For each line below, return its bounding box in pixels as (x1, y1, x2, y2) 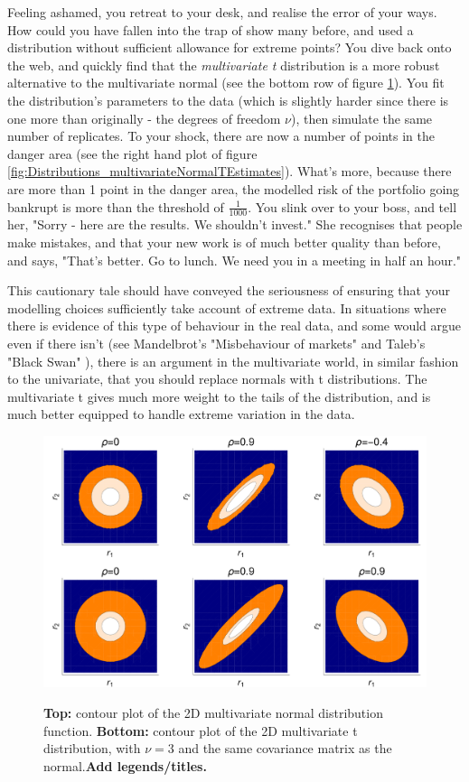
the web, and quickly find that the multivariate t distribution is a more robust (7, 55, 440, 74)
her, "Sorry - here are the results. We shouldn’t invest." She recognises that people (7, 215, 463, 234)
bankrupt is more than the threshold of (7, 197, 224, 216)
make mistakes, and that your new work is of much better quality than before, (7, 232, 441, 251)
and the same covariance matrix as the (178, 739, 392, 758)
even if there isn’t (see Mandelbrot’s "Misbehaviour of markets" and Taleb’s (7, 333, 426, 352)
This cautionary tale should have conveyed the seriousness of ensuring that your (7, 281, 450, 300)
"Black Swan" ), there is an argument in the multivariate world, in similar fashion (7, 351, 459, 370)
